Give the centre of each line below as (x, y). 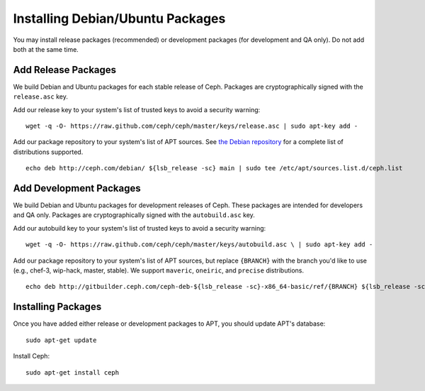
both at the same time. (46, 49)
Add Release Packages (65, 70)
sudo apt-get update (61, 340)
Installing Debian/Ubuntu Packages (119, 18)
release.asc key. (41, 97)
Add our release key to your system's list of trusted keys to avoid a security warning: (137, 109)
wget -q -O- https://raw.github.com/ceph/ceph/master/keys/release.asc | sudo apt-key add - (192, 126)
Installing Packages (57, 307)
